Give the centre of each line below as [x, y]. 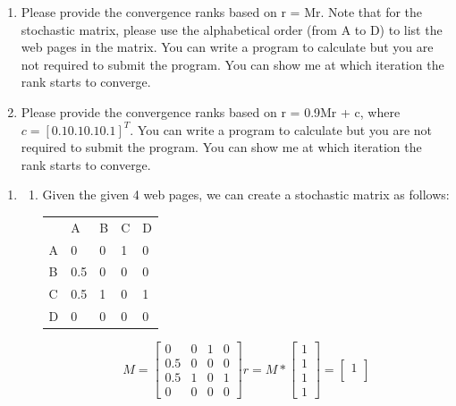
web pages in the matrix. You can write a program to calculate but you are [227, 47]
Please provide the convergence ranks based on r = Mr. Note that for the [222, 12]
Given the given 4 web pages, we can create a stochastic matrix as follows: [246, 195]
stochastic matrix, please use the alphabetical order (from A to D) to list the [232, 29]
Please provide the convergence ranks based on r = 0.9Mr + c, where [211, 111]
